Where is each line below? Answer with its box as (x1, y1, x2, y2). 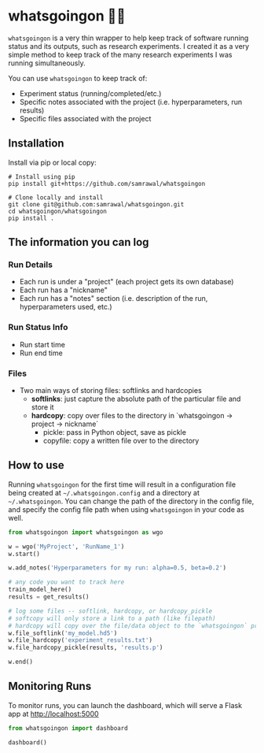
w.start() (8, 550, 41, 558)
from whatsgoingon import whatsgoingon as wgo (8, 528, 163, 536)
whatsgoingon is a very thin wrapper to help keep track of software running (8, 33, 249, 43)
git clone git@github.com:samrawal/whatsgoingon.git (8, 200, 185, 208)
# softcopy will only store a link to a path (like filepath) (8, 614, 216, 622)
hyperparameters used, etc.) (19, 302, 112, 312)
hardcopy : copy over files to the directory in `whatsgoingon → (31, 411, 233, 421)
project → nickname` (31, 419, 99, 428)
